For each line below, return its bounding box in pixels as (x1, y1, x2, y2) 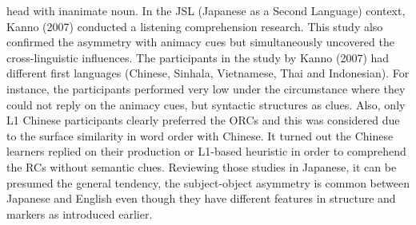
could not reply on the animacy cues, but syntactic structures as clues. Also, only (6, 96, 406, 112)
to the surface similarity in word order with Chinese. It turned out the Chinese (6, 127, 394, 144)
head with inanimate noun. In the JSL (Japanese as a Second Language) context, (6, 2, 406, 18)
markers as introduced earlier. (6, 205, 153, 222)
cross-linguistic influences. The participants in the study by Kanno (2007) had (6, 49, 390, 65)
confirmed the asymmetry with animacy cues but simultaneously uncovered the (6, 34, 394, 50)
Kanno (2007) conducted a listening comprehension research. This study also (6, 18, 383, 34)
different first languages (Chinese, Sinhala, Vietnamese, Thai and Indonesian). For (6, 65, 410, 81)
